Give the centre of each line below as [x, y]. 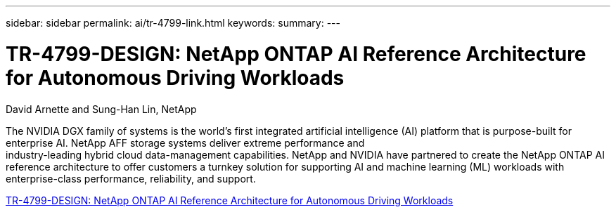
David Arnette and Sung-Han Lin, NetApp [101, 109]
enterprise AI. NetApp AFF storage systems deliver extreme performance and [185, 143]
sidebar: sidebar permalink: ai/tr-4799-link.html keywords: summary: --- [173, 23]
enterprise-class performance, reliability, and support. [131, 178]
